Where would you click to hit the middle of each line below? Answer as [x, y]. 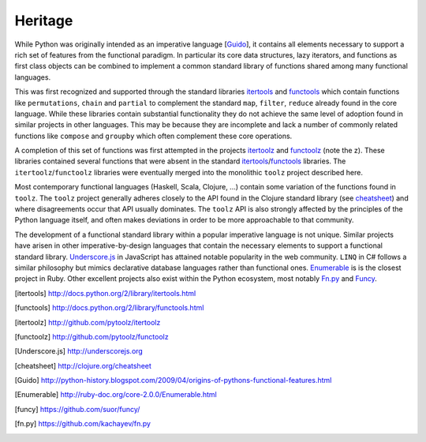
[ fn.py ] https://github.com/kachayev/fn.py [83, 424]
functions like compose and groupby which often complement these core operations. [153, 136]
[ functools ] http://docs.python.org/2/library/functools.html [109, 308]
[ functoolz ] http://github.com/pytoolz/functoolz [92, 336]
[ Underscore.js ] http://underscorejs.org [79, 351]
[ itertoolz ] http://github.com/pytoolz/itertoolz [88, 322]
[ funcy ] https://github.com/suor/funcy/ [77, 409]
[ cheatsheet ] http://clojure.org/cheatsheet [83, 365]
